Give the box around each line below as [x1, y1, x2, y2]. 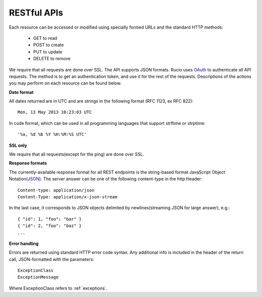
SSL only [9, 142, 28, 148]
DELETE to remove [33, 56, 71, 62]
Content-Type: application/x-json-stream [17, 194, 117, 199]
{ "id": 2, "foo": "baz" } [17, 223, 82, 228]
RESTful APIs [9, 7, 63, 18]
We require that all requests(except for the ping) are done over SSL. [9, 151, 144, 157]
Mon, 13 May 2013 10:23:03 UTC [17, 109, 92, 115]
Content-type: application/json [17, 187, 95, 193]
